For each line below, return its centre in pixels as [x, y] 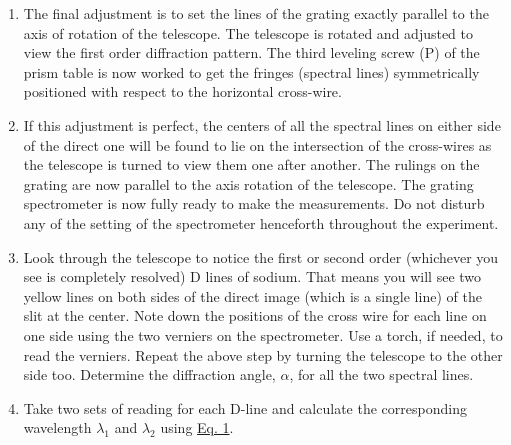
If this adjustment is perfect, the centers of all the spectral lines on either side [262, 124]
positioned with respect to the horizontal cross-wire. [182, 91]
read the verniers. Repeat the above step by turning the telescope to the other [263, 354]
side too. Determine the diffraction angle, [149, 374]
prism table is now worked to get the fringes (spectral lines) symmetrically [251, 71]
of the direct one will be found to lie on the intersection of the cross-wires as [257, 144]
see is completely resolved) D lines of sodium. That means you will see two [252, 276]
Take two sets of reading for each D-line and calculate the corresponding [245, 407]
